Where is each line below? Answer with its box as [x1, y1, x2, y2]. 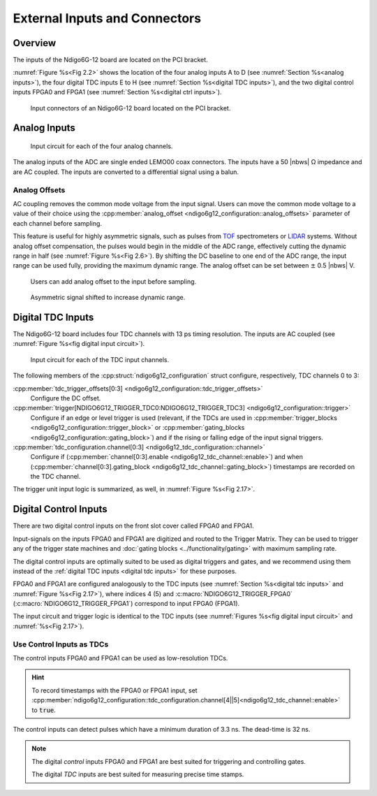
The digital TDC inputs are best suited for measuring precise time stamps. [31, 770, 244, 779]
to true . [31, 706, 56, 714]
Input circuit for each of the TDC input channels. [30, 355, 170, 363]
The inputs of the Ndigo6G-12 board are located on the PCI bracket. [13, 56, 209, 64]
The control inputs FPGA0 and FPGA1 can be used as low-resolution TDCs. [13, 654, 228, 663]
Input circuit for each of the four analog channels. [30, 142, 173, 150]
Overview [13, 37, 57, 49]
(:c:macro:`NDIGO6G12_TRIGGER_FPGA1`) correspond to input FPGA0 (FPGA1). [13, 600, 240, 608]
